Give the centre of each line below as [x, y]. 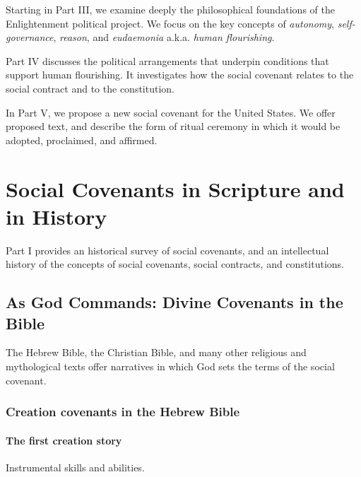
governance [30, 37]
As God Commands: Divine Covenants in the [174, 302]
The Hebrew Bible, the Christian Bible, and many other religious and [156, 352]
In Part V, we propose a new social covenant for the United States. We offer [171, 112]
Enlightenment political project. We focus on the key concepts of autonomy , [170, 23]
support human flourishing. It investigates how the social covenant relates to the [180, 75]
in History [57, 216]
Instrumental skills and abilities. [75, 467]
